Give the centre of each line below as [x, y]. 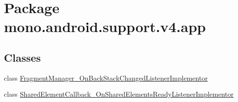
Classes [22, 57]
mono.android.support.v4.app [105, 26]
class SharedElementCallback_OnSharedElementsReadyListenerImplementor [119, 94]
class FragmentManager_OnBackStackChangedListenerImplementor [106, 77]
